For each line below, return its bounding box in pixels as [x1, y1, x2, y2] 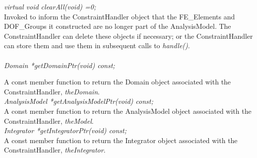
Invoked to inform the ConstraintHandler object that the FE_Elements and [4, 11, 235, 21]
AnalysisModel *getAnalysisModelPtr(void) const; [4, 96, 153, 106]
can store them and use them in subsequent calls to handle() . [4, 40, 190, 51]
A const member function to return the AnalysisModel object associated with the [4, 105, 252, 116]
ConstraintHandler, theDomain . [4, 86, 100, 96]
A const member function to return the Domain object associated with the [4, 77, 231, 87]
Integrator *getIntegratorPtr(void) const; [4, 125, 127, 136]
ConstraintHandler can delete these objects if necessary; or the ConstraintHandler [4, 30, 253, 41]
